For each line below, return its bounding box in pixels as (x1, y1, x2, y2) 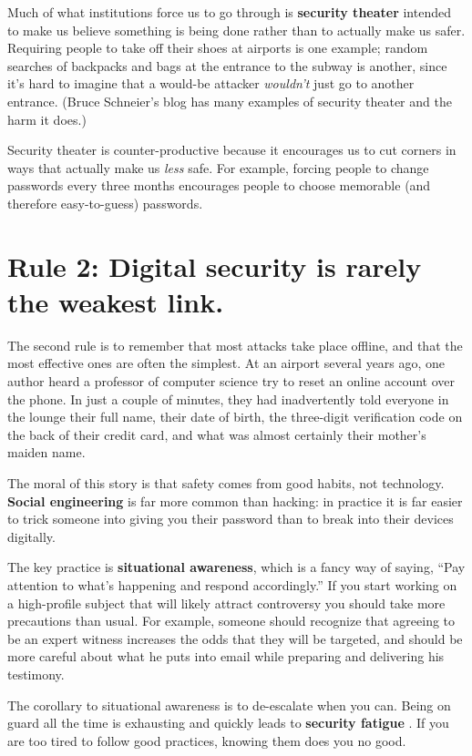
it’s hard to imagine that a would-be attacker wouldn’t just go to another (7, 74, 415, 93)
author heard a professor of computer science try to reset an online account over (7, 372, 455, 391)
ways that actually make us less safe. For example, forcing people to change (7, 158, 429, 177)
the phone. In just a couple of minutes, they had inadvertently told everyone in (7, 389, 449, 408)
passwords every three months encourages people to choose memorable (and (7, 176, 431, 195)
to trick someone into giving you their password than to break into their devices (7, 509, 454, 528)
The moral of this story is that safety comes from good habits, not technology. (7, 474, 445, 492)
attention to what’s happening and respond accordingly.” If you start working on (7, 575, 457, 594)
